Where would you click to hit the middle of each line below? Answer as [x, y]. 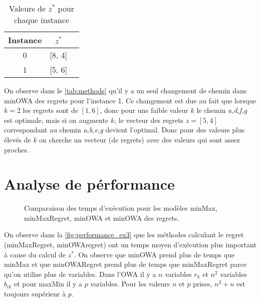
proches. [17, 149]
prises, [203, 284]
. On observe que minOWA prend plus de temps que [154, 254]
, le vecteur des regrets [149, 120]
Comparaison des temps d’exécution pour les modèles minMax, [121, 208]
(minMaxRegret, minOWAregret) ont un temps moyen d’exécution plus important [130, 245]
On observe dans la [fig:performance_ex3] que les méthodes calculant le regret [124, 235]
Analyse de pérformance [89, 184]
